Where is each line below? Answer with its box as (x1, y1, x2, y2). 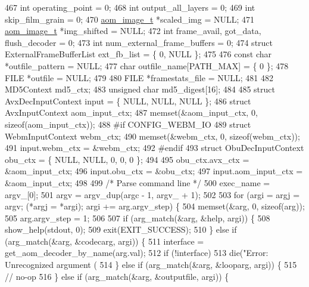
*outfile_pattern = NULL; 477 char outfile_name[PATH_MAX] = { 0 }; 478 (5, 59, 289, 72)
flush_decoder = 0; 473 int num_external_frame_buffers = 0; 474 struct (5, 36, 273, 48)
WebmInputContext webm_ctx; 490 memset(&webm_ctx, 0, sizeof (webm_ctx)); (5, 129, 300, 142)
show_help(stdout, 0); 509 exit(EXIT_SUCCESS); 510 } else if (5, 223, 237, 236)
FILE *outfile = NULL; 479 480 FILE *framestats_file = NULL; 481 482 (5, 71, 273, 84)
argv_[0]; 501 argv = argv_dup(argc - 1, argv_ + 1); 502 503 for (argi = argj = (5, 188, 300, 200)
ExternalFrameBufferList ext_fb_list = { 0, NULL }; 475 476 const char (5, 48, 272, 60)
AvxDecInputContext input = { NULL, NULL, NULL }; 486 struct (5, 94, 251, 107)
